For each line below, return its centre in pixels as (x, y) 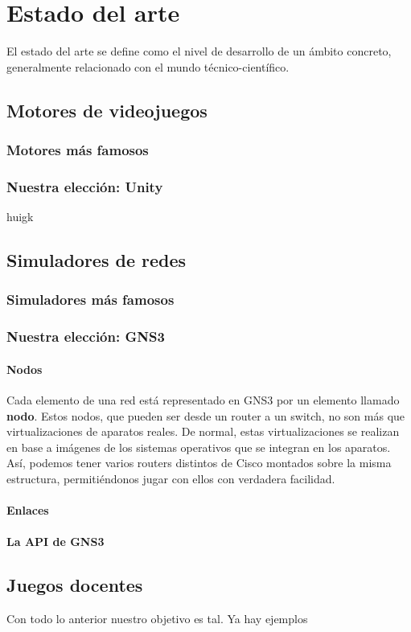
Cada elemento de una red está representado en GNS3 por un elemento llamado (203, 400)
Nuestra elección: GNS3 (86, 337)
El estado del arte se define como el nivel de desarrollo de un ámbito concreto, (199, 51)
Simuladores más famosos (90, 300)
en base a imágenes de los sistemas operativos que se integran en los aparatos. (199, 447)
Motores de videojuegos (107, 110)
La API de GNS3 (55, 542)
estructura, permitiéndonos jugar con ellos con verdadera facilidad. (171, 478)
